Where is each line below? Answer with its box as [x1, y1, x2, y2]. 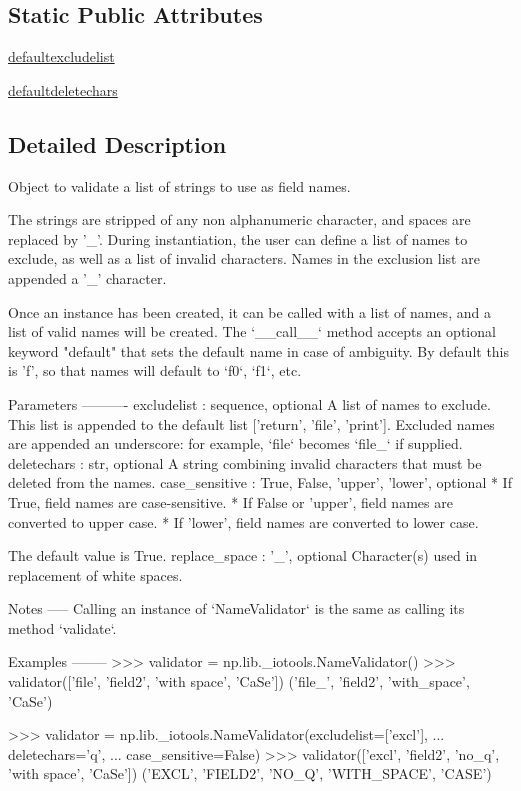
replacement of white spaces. [8, 564, 183, 585]
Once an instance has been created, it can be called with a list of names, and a [8, 301, 491, 322]
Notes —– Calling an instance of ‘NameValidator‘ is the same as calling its [8, 598, 465, 619]
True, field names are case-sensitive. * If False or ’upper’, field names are [8, 491, 453, 512]
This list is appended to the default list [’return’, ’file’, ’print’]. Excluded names [8, 413, 495, 434]
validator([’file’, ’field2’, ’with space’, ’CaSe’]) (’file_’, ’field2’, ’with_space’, [8, 671, 470, 692]
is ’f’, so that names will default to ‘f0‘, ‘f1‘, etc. [8, 360, 302, 381]
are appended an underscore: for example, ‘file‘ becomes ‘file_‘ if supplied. [8, 433, 463, 454]
